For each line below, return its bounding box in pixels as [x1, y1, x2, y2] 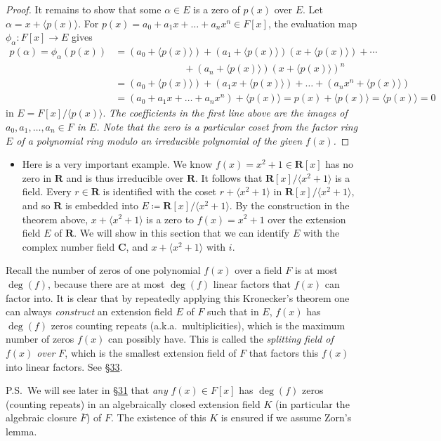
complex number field [22, 239, 115, 254]
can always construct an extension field [6, 304, 173, 319]
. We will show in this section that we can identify [74, 225, 290, 240]
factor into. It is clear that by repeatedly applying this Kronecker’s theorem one [6, 290, 350, 305]
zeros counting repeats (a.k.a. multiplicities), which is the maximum [51, 317, 345, 332]
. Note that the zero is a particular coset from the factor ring [96, 119, 358, 133]
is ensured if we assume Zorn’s [220, 410, 352, 425]
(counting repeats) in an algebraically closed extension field [6, 396, 261, 411]
